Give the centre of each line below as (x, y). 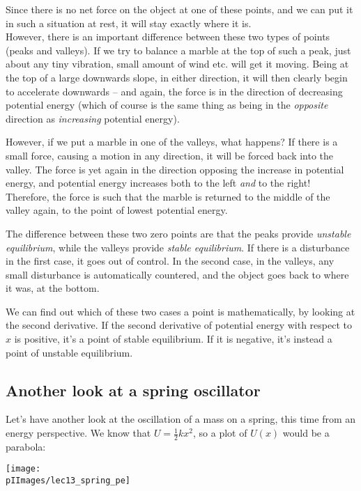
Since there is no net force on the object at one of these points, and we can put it (179, 9)
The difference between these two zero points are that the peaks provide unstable (178, 233)
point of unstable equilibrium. (69, 352)
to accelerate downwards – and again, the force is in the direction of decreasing (174, 91)
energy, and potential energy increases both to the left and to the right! (158, 183)
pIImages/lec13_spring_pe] (68, 481)
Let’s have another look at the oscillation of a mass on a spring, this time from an (181, 419)
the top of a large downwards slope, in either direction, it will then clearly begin (177, 77)
